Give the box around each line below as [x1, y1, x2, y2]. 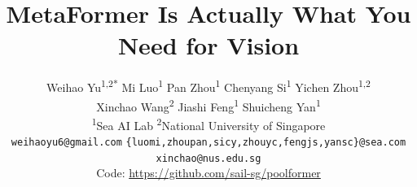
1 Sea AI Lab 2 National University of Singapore [91, 114, 326, 133]
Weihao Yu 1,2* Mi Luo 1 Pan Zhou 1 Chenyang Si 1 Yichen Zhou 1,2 [46, 76, 371, 95]
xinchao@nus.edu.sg [156, 152, 261, 164]
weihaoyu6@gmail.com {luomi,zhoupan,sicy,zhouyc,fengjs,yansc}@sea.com [11, 137, 406, 149]
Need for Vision [117, 28, 300, 62]
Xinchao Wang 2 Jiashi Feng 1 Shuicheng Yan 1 [96, 95, 321, 115]
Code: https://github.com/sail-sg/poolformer [96, 164, 321, 181]
